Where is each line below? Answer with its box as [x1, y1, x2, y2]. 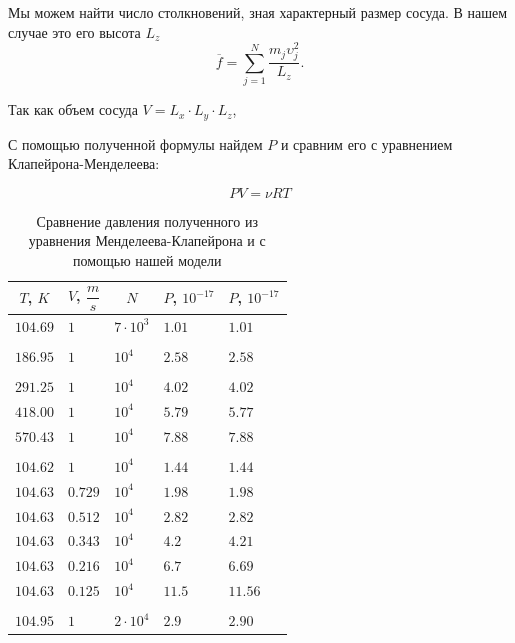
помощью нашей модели [73, 250, 222, 271]
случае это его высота [8, 21, 141, 42]
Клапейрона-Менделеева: [8, 153, 160, 174]
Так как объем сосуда [8, 99, 138, 120]
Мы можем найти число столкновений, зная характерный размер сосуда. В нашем [8, 2, 508, 22]
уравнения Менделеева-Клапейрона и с [28, 230, 266, 251]
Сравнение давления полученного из [36, 210, 258, 231]
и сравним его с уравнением [280, 133, 453, 154]
